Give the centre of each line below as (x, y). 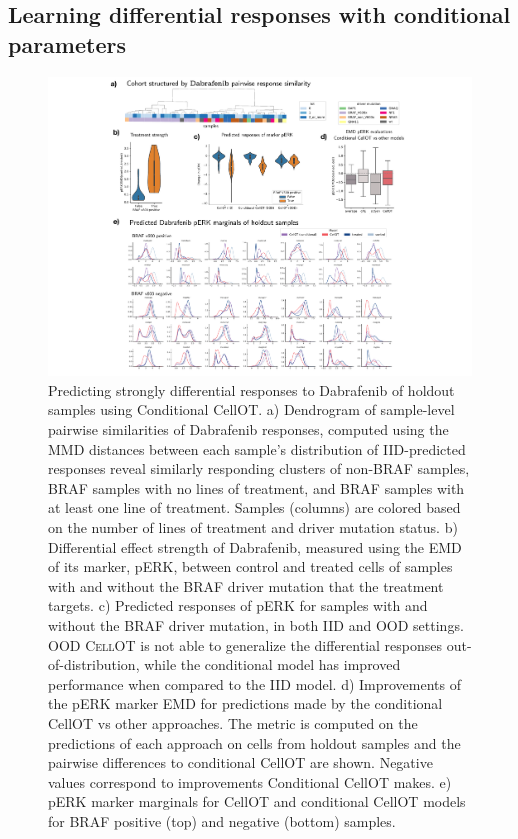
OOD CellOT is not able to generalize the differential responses (245, 644)
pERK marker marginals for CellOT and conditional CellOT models (257, 801)
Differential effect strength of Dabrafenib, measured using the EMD (255, 546)
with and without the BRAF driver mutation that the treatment (246, 585)
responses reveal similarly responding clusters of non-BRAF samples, (259, 468)
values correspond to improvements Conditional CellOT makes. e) (250, 781)
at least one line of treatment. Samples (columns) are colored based (254, 507)
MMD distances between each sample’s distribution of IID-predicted (257, 448)
